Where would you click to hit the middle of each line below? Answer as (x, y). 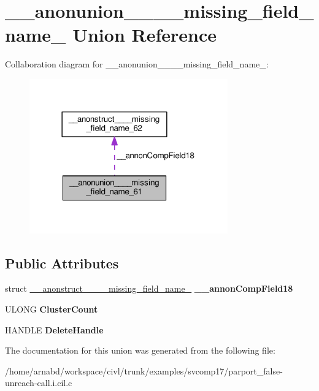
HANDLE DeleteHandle (54, 329)
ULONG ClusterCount (52, 309)
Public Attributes (62, 263)
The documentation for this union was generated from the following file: (140, 350)
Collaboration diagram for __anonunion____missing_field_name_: (137, 64)
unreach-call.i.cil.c (39, 383)
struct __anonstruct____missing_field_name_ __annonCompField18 (149, 288)
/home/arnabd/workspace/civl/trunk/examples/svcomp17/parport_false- (144, 370)
